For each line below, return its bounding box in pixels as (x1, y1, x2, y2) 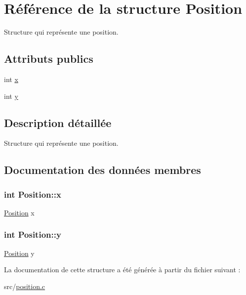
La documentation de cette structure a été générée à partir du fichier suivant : (4, 264, 241, 275)
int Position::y (4, 228, 61, 241)
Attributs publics (4, 51, 93, 66)
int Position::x (4, 188, 61, 200)
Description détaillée (4, 115, 112, 130)
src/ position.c (4, 281, 45, 291)
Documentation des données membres (4, 162, 201, 177)
